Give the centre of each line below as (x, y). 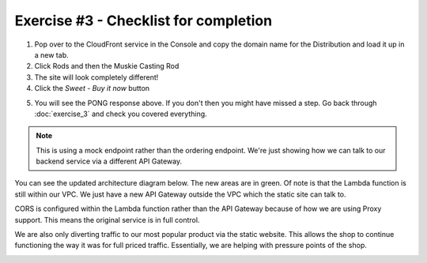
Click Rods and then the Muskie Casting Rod (107, 66)
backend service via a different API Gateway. (109, 161)
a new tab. (51, 54)
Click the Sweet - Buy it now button (92, 88)
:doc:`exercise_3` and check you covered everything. (121, 114)
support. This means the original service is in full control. (107, 220)
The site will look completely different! (96, 77)
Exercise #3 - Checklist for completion (144, 21)
